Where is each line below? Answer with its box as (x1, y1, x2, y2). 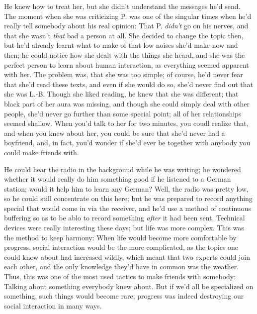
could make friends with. (4, 147, 79, 157)
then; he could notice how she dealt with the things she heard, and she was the (4, 49, 245, 60)
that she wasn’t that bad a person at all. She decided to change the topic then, (4, 30, 244, 40)
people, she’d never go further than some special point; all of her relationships (4, 108, 242, 118)
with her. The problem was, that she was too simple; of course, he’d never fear (4, 69, 243, 80)
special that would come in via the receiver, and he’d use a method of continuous (4, 203, 251, 213)
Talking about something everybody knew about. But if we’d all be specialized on (4, 281, 254, 291)
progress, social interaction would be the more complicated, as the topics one (4, 242, 239, 252)
